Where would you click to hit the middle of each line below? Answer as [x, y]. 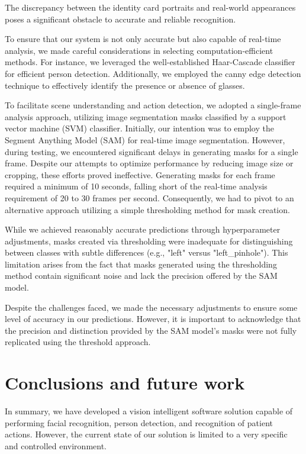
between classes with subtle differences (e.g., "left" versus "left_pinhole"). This [146, 252]
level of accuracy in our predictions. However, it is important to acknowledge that [153, 319]
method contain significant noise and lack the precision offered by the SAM [141, 276]
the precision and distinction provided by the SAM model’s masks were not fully [151, 330]
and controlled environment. [56, 445]
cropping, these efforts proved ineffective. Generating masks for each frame [140, 174]
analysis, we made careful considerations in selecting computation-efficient [139, 50]
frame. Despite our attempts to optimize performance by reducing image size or [149, 163]
